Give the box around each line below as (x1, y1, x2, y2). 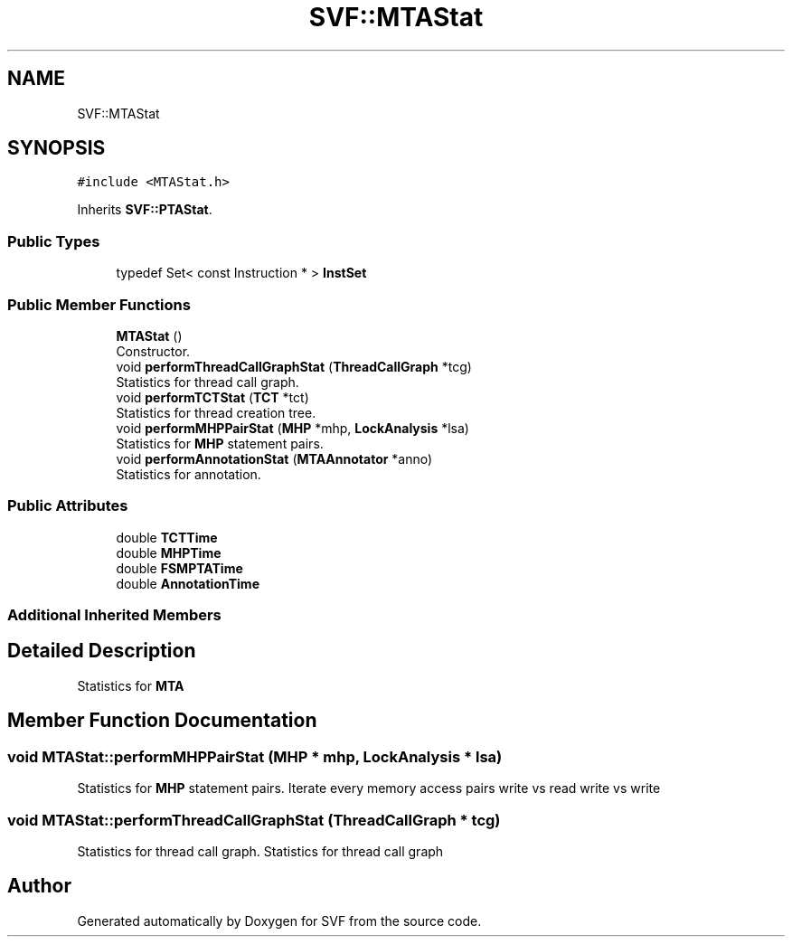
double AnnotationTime (116, 575, 259, 591)
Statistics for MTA (77, 677, 184, 694)
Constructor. (116, 343, 191, 359)
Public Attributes (7, 496, 128, 515)
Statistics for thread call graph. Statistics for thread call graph (77, 843, 444, 859)
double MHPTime (116, 544, 222, 561)
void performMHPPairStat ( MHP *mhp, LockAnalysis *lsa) (116, 420, 469, 436)
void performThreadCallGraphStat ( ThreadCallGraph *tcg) (116, 358, 472, 374)
